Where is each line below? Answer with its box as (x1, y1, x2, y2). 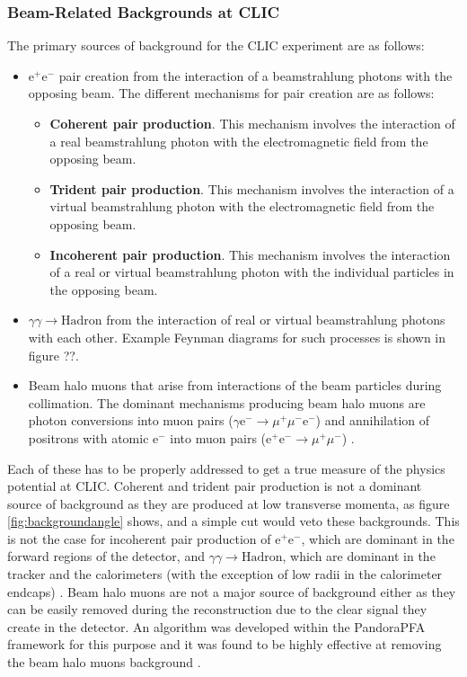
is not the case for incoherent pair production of (7, 529, 271, 548)
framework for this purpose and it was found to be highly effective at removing (7, 635, 442, 654)
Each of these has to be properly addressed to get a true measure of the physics (7, 459, 445, 477)
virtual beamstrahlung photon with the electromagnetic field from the (49, 197, 435, 216)
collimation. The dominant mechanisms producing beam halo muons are (28, 393, 426, 412)
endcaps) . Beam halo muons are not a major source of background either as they (7, 582, 456, 601)
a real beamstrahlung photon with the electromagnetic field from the (49, 131, 428, 150)
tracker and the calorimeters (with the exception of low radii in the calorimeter (7, 565, 443, 583)
